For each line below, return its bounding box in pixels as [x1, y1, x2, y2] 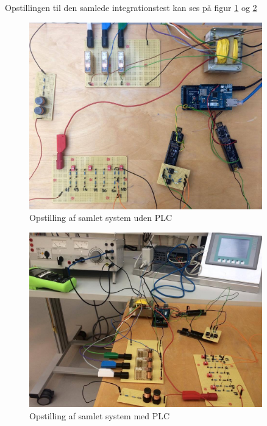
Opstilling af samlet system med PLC [29, 409, 170, 422]
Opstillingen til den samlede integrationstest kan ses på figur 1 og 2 [5, 1, 257, 13]
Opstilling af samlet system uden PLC [29, 211, 173, 224]
